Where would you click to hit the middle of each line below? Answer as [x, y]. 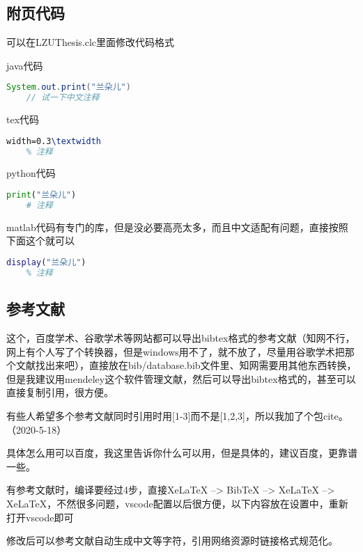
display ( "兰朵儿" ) [46, 263]
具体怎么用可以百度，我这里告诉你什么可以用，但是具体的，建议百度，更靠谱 [182, 453]
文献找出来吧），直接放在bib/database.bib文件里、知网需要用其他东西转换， [186, 365]
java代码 [25, 65]
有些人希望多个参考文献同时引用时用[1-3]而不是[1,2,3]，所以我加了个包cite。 [177, 415]
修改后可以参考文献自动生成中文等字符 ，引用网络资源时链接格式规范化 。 [172, 541]
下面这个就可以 [40, 240]
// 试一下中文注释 [63, 98]
